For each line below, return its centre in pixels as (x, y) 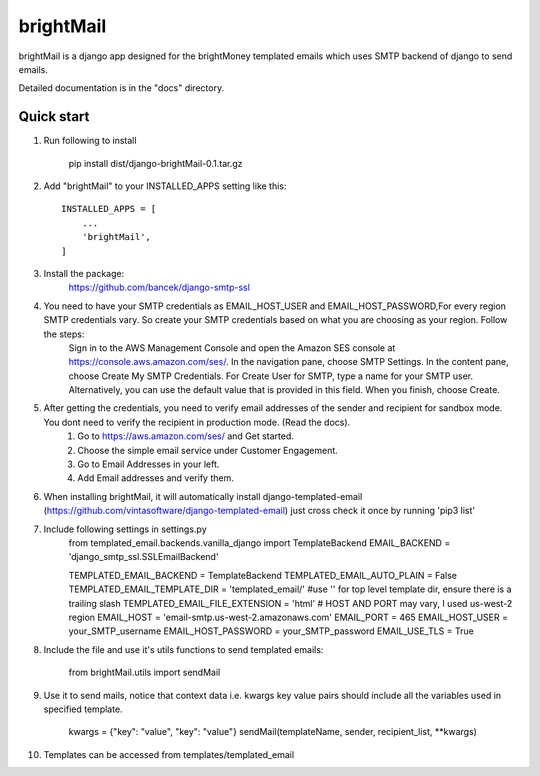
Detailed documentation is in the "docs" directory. (121, 88)
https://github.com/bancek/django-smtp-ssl (159, 287)
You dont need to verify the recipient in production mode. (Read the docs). (197, 422)
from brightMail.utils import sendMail (144, 672)
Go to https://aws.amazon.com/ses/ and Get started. (186, 436)
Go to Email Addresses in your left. (148, 464)
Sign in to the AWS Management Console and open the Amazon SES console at (232, 347)
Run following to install (90, 141)
